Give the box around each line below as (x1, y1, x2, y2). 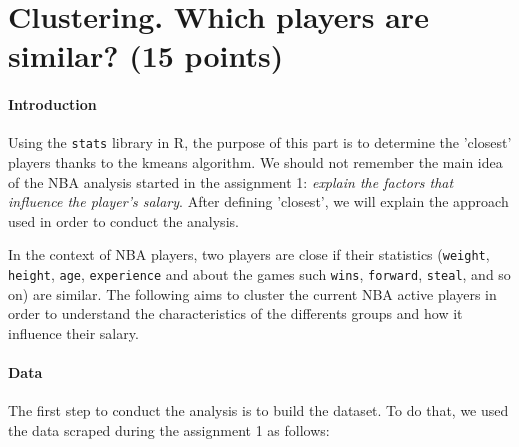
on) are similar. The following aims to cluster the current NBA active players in (8, 283, 497, 304)
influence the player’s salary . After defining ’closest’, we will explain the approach (8, 191, 509, 212)
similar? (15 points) (8, 35, 284, 76)
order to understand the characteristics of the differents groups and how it (8, 303, 463, 324)
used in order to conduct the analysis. (8, 210, 239, 231)
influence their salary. (8, 322, 139, 343)
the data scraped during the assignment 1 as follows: (8, 419, 330, 440)
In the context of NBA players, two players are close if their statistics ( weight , (8, 244, 490, 265)
